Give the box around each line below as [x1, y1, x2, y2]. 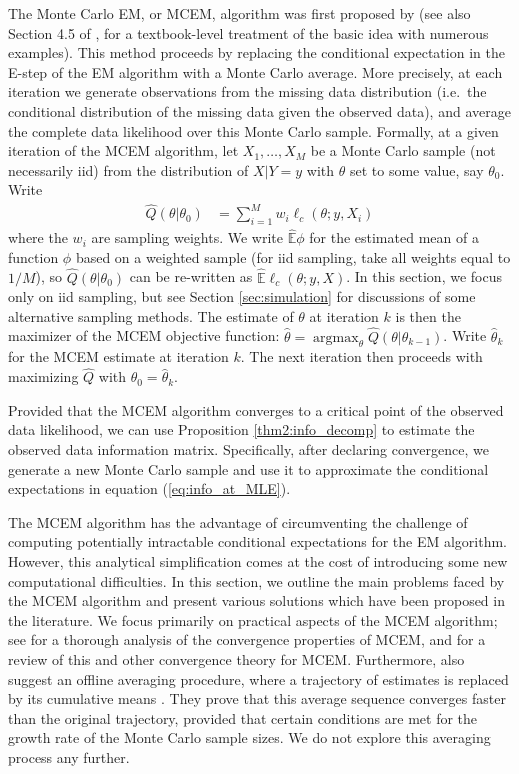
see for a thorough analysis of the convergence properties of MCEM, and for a [8, 629, 486, 650]
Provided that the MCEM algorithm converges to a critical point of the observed [8, 399, 504, 420]
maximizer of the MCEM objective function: [8, 325, 280, 346]
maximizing [8, 366, 79, 387]
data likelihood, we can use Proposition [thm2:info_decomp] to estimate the [8, 419, 475, 440]
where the [8, 227, 68, 248]
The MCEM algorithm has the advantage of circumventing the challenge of [8, 511, 468, 532]
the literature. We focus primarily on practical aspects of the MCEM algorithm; [8, 609, 498, 630]
